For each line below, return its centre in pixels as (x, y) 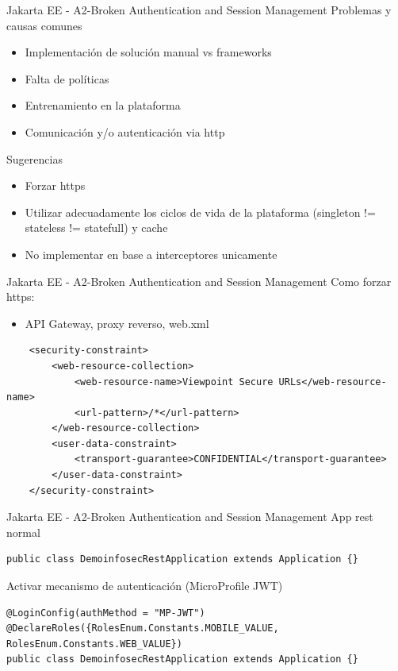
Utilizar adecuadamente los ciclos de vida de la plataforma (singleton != (200, 212)
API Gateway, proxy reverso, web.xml (117, 323)
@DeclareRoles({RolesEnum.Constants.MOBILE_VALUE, (143, 629)
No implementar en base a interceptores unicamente (151, 254)
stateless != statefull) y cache (96, 228)
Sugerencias (34, 158)
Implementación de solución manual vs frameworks (148, 52)
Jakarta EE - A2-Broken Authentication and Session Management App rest (190, 517)
